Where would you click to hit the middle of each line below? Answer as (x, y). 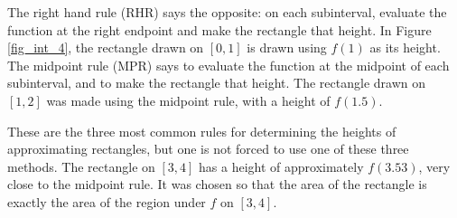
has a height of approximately (281, 166)
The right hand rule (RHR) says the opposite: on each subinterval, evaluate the (227, 12)
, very (434, 166)
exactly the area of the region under (107, 201)
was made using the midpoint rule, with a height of (188, 100)
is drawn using (287, 47)
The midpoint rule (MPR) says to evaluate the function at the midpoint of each (228, 65)
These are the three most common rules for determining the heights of (202, 131)
